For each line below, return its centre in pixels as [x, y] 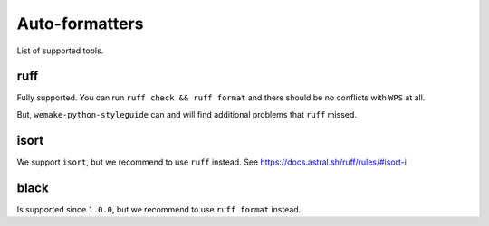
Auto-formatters [80, 24]
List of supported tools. [60, 51]
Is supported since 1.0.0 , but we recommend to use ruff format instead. [159, 209]
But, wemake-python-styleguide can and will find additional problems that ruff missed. [187, 114]
